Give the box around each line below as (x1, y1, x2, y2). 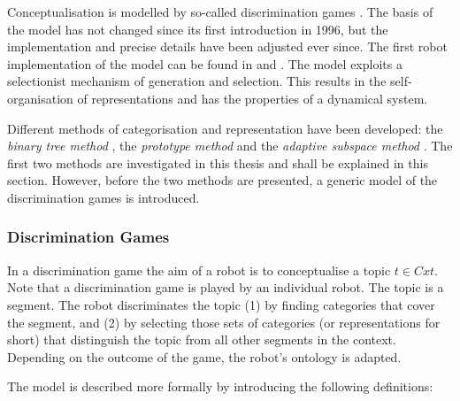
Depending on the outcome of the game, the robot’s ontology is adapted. (7, 347, 402, 366)
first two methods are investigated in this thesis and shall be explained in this (7, 153, 428, 172)
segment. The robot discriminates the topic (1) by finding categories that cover (7, 295, 435, 313)
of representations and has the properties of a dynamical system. (77, 89, 428, 107)
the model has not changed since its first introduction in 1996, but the (7, 19, 388, 38)
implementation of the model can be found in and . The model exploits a (7, 54, 402, 73)
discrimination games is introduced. (7, 188, 200, 206)
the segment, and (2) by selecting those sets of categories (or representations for (7, 312, 441, 331)
